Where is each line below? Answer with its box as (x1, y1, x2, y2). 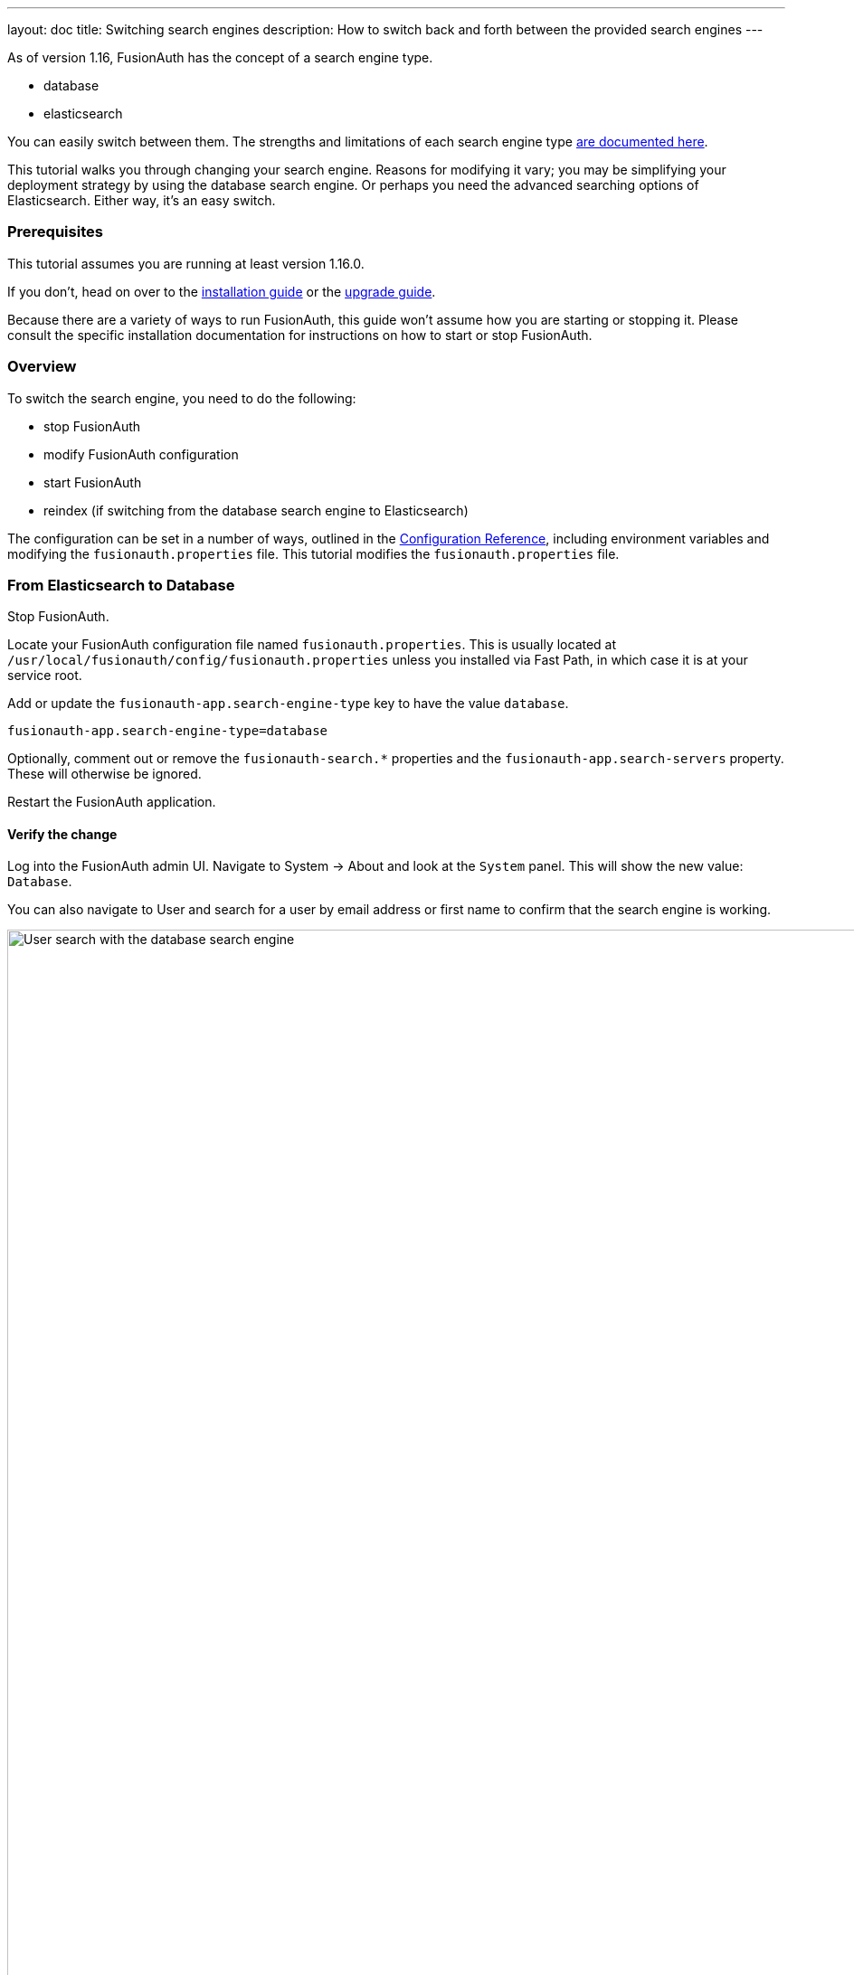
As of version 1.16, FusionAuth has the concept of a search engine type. (7, 50, 433, 65)
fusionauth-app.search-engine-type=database (7, 723, 328, 739)
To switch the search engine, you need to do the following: (7, 390, 356, 406)
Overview (7, 357, 77, 376)
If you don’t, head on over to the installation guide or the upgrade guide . (7, 283, 436, 299)
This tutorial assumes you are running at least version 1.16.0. (7, 255, 365, 271)
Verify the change (7, 826, 118, 842)
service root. (7, 667, 82, 684)
